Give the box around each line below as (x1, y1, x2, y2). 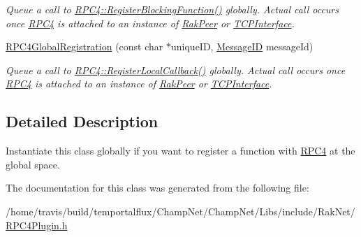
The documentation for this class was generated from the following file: (6, 180, 309, 195)
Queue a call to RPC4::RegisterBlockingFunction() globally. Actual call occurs (6, 2, 339, 16)
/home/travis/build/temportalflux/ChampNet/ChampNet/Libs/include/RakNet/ (6, 203, 355, 218)
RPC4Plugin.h (6, 217, 68, 232)
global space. (6, 157, 60, 171)
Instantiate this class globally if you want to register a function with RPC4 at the (6, 143, 355, 158)
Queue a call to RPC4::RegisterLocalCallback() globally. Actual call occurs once (6, 62, 346, 77)
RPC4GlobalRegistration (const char (6, 39, 163, 54)
